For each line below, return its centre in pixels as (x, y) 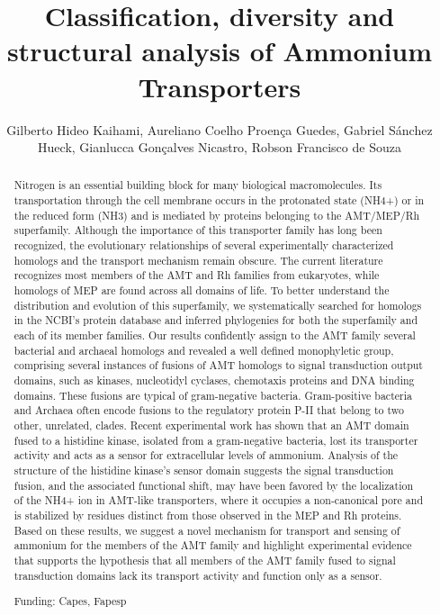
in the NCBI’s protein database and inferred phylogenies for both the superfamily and (216, 320)
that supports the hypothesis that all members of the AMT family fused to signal (205, 560)
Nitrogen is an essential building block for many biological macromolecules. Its (198, 185)
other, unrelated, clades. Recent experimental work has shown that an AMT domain (211, 425)
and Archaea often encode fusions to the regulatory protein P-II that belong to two (209, 410)
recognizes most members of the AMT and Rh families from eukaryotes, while (197, 275)
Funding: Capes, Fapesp (70, 601)
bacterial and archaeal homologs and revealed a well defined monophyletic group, (204, 350)
